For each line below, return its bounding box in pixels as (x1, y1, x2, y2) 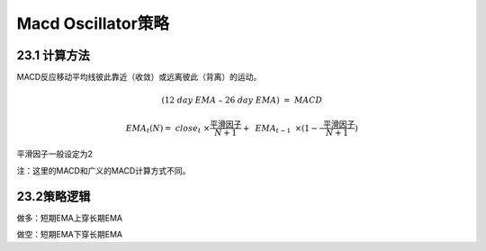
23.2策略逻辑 (16, 189, 91, 204)
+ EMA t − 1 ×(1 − (242, 122, 319, 135)
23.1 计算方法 (16, 48, 90, 63)
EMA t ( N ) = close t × (125, 122, 211, 135)
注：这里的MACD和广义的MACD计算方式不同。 (16, 165, 191, 175)
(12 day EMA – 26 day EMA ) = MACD (161, 95, 323, 105)
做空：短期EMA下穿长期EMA (16, 229, 123, 240)
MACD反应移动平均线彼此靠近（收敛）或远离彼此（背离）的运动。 (16, 72, 262, 83)
